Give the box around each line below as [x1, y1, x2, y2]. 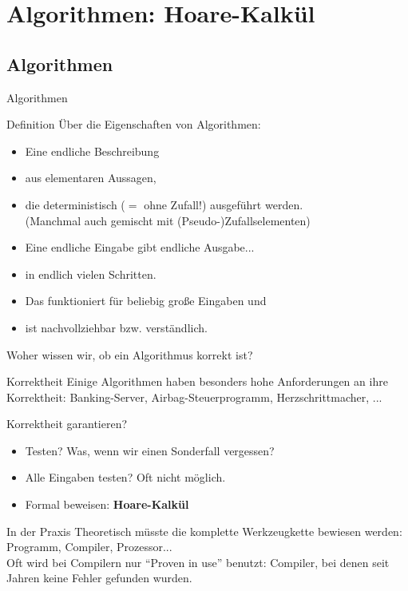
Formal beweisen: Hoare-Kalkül [25, 496, 189, 513]
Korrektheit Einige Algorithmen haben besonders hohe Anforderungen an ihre [6, 373, 388, 390]
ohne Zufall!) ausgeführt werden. [144, 196, 303, 212]
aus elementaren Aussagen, [25, 169, 156, 186]
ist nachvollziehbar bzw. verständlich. [25, 319, 208, 335]
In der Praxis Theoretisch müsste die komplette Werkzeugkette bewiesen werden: [6, 522, 402, 539]
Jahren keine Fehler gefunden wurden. [6, 569, 192, 586]
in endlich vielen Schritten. [25, 265, 156, 282]
